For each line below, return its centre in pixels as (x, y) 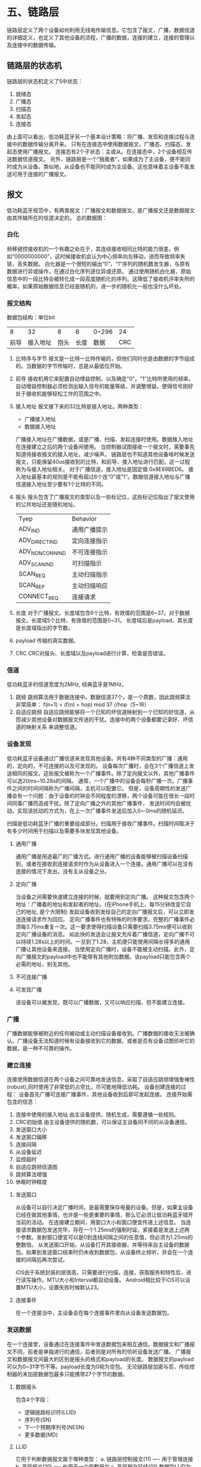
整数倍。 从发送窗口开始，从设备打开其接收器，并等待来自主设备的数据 (102, 1245)
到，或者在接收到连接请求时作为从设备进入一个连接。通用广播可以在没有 (104, 864)
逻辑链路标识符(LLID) (50, 1412)
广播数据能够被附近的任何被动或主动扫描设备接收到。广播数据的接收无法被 (98, 1034)
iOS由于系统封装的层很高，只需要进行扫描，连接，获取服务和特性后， (101, 1272)
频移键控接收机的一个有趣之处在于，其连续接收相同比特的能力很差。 (90, 248)
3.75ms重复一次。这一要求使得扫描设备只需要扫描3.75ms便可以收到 (109, 927)
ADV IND (29, 529)
